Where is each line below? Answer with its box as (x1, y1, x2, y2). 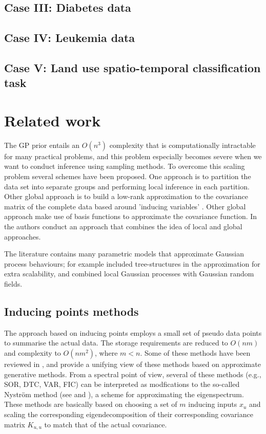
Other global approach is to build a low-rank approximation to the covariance (4, 191, 248, 202)
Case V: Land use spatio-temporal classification (4, 59, 261, 75)
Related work (4, 110, 101, 131)
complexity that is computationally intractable (109, 139, 256, 150)
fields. (4, 278, 23, 289)
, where (95, 347, 118, 358)
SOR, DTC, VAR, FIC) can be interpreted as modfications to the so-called (4, 379, 240, 389)
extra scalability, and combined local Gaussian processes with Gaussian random (4, 268, 254, 279)
